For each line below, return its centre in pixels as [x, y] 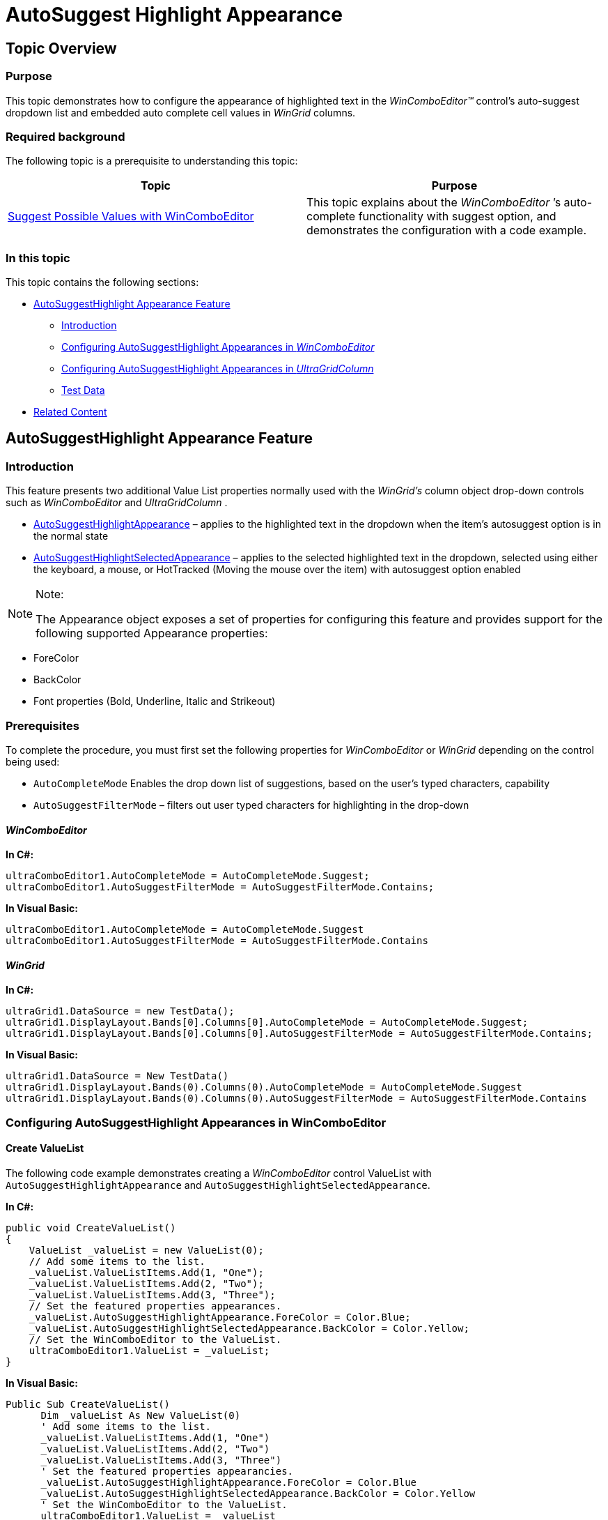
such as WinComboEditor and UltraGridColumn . [117, 503]
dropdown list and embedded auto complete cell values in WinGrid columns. [181, 112]
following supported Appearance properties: [152, 633]
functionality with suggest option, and [457, 216]
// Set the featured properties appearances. [155, 1306]
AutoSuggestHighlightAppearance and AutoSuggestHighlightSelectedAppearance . [218, 1185]
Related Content [70, 412]
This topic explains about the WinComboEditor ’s [434, 203]
